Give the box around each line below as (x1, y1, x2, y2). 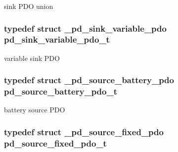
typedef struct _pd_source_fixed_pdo (4, 125, 164, 138)
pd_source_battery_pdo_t (4, 85, 117, 98)
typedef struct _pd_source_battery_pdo (4, 74, 174, 86)
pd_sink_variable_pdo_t (4, 33, 110, 46)
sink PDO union (4, 1, 53, 11)
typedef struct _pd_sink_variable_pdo (4, 22, 167, 34)
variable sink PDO (4, 52, 60, 63)
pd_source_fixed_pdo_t (4, 137, 107, 149)
